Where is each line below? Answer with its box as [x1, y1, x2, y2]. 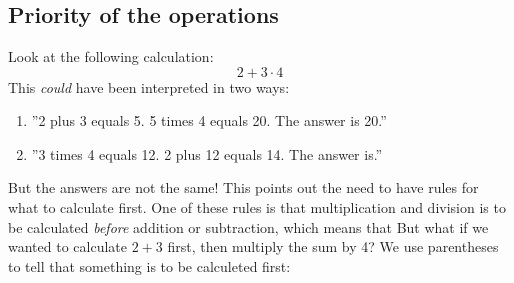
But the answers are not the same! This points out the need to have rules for [8, 177, 479, 198]
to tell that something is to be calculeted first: [8, 255, 291, 276]
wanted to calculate [8, 236, 127, 257]
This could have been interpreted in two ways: [8, 76, 290, 97]
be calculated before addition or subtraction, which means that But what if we [8, 216, 489, 237]
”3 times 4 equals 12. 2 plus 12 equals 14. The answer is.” [31, 143, 383, 164]
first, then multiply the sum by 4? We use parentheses [167, 236, 499, 257]
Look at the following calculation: [8, 46, 214, 66]
